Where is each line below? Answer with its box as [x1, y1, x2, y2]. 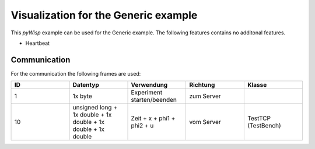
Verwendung [131, 81, 168, 89]
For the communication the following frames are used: [10, 70, 141, 77]
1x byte [72, 92, 93, 100]
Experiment [131, 88, 163, 97]
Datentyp [72, 81, 99, 89]
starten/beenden [131, 96, 177, 104]
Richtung [189, 81, 215, 89]
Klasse [247, 81, 267, 89]
